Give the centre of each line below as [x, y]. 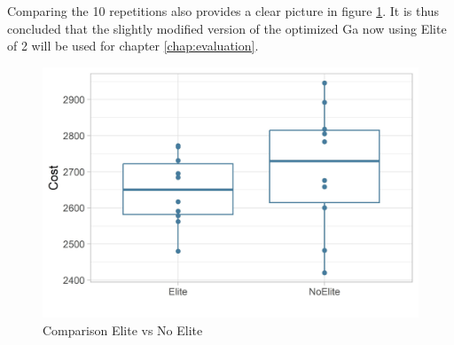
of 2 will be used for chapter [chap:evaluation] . [133, 46]
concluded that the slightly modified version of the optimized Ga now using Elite [227, 28]
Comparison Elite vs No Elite [123, 329]
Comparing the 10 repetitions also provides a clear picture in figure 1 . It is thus [223, 11]
